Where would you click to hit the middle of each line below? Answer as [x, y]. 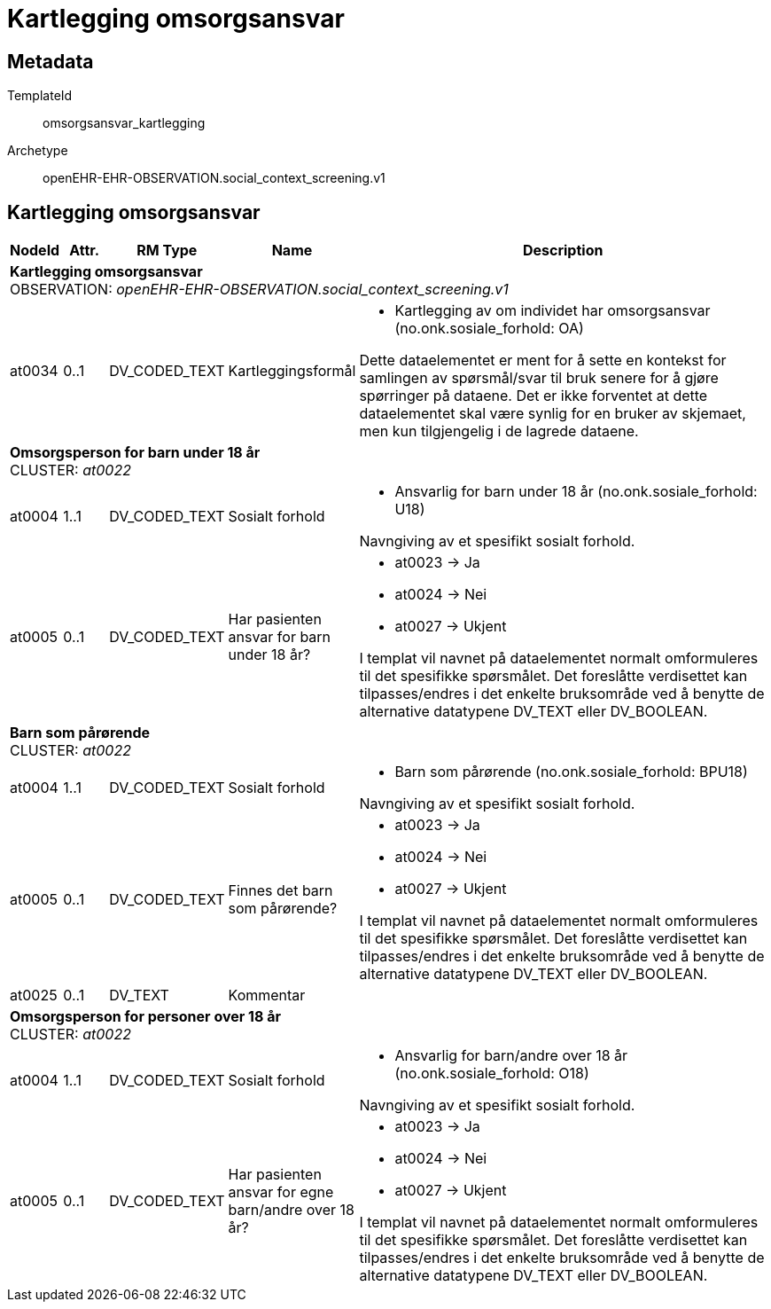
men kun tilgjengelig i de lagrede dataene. [499, 431]
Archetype [38, 151]
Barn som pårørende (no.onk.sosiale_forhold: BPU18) [571, 772]
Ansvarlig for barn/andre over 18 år [511, 1056]
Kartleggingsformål [292, 371]
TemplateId [40, 96]
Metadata [51, 61]
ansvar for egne [281, 1192]
